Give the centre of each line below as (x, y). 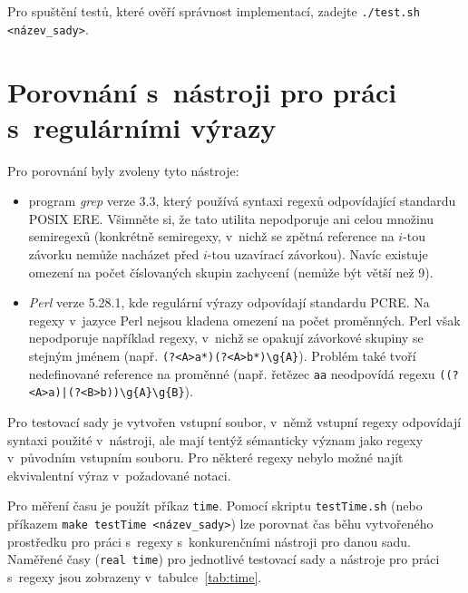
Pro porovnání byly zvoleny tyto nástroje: (123, 170)
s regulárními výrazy (142, 126)
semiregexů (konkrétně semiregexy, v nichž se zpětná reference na (211, 236)
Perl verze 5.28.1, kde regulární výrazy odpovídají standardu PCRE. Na (229, 302)
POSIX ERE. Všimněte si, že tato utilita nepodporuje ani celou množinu (231, 218)
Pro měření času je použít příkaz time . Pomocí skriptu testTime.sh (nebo (215, 506)
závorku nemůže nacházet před (114, 254)
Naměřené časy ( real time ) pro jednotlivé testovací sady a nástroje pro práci (224, 559)
